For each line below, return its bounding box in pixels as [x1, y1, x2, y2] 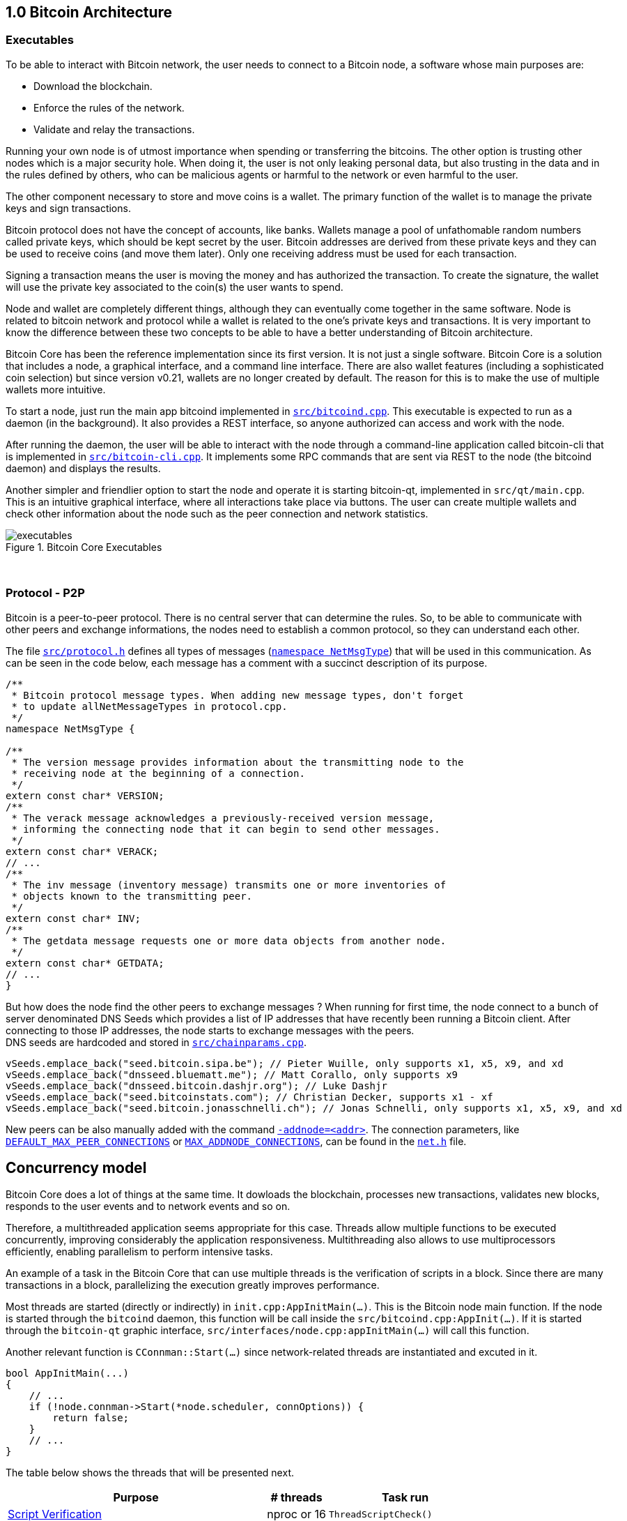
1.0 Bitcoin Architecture [6, 3, 173, 21]
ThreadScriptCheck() [328, 1508, 433, 1520]
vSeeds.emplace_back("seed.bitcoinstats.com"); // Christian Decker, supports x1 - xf [6, 1091, 493, 1103]
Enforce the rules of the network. [33, 101, 185, 114]
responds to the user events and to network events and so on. [6, 1200, 291, 1213]
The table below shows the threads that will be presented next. [6, 1467, 294, 1479]
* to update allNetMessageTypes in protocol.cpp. [11, 700, 288, 712]
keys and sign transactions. [6, 202, 131, 214]
